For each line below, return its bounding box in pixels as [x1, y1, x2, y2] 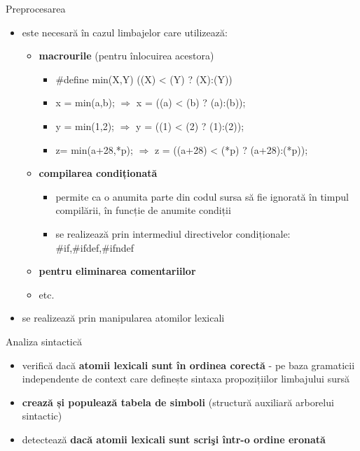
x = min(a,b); [55, 95, 115, 110]
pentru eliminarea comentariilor [39, 264, 196, 278]
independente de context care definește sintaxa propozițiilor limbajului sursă [22, 371, 349, 386]
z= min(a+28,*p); [55, 142, 133, 157]
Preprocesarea [6, 1, 66, 15]
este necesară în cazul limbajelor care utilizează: [22, 24, 228, 39]
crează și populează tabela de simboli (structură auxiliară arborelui [22, 394, 334, 409]
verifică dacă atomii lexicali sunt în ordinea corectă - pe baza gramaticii [22, 357, 355, 372]
